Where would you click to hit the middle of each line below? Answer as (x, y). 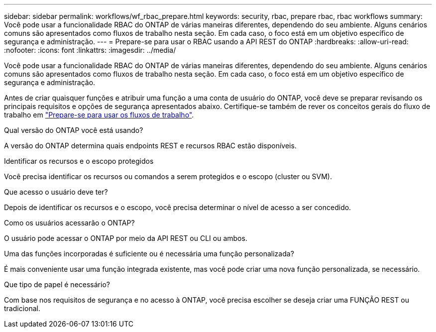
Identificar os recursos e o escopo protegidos (79, 161)
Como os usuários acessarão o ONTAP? (69, 223)
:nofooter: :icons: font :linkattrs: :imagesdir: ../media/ (90, 50)
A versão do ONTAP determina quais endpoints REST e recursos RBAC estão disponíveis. (150, 146)
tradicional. (22, 308)
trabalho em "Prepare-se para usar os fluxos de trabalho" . (99, 115)
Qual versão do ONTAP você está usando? (74, 130)
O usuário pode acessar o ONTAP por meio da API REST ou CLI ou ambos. (126, 238)
